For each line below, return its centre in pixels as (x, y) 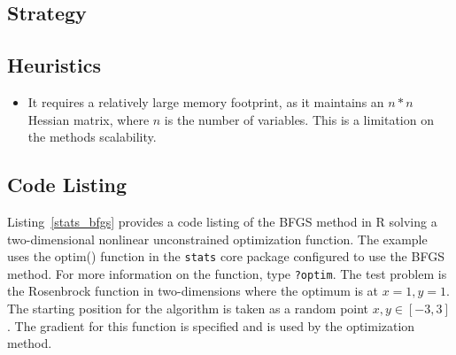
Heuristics (54, 65)
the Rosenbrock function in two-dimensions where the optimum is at (193, 291)
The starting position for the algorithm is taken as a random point (188, 309)
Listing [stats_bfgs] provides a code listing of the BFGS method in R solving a (222, 221)
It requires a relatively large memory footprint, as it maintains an (206, 101)
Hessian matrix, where (89, 119)
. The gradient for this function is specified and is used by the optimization (211, 325)
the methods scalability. (92, 137)
